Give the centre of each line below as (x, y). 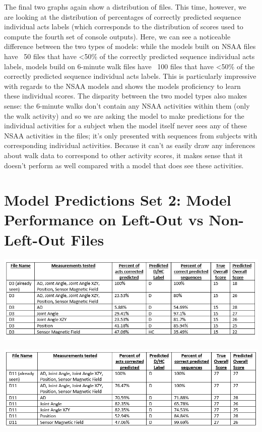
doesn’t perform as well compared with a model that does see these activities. (124, 165)
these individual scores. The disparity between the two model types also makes (126, 96)
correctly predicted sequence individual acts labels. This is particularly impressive (130, 76)
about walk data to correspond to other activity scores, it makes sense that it (123, 155)
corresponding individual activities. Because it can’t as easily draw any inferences (130, 145)
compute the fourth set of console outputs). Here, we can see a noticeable (117, 36)
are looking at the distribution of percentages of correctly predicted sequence (123, 16)
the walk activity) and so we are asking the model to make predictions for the (124, 115)
